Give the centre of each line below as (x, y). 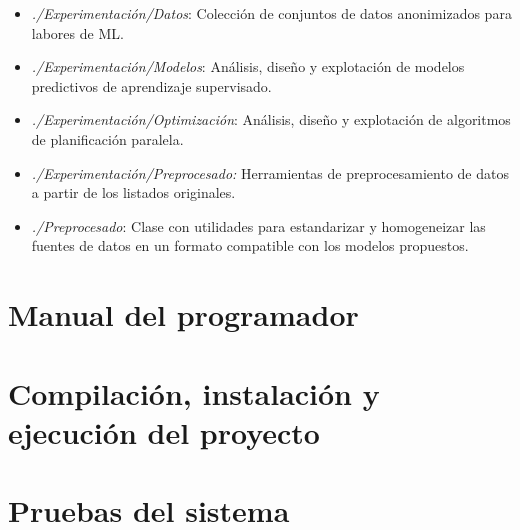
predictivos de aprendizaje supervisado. (151, 85)
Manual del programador (183, 314)
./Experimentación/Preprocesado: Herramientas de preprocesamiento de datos (270, 172)
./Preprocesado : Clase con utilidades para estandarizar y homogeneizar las (258, 225)
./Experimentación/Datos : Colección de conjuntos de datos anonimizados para (271, 13)
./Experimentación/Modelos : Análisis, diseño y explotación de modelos (248, 66)
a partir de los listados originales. (133, 192)
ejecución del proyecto (164, 431)
